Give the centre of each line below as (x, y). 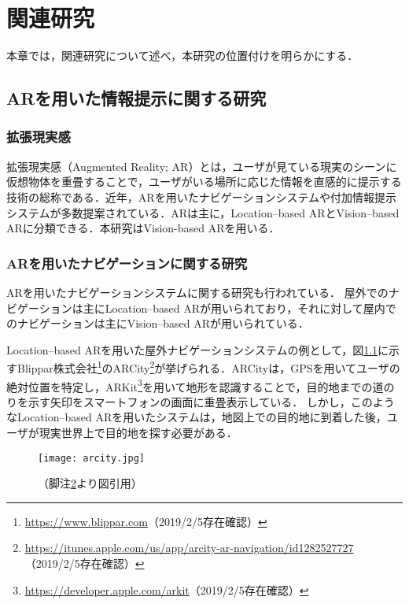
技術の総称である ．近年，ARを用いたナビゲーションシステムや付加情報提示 (201, 196)
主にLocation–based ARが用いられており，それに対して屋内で (240, 308)
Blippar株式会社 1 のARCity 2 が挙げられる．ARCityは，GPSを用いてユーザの (208, 367)
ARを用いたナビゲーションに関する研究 (127, 263)
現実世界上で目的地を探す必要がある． (138, 432)
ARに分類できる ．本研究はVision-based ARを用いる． (143, 228)
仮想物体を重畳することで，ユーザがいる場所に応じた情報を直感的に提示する (204, 182)
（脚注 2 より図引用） (90, 483)
